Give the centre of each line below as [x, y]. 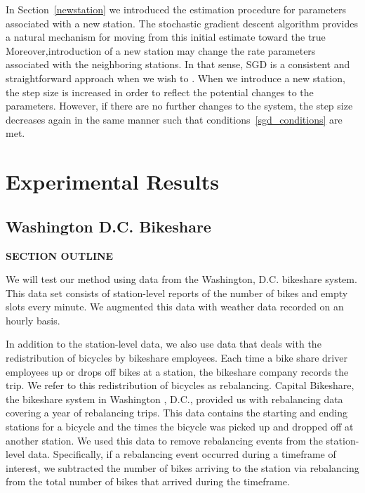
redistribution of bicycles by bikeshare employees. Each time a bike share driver [177, 358]
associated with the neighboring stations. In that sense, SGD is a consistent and [178, 64]
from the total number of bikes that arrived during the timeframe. [148, 481]
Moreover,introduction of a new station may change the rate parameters [161, 50]
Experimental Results [112, 182]
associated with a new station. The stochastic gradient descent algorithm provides [182, 23]
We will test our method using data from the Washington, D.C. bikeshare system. [181, 279]
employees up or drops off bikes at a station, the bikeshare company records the [177, 371]
